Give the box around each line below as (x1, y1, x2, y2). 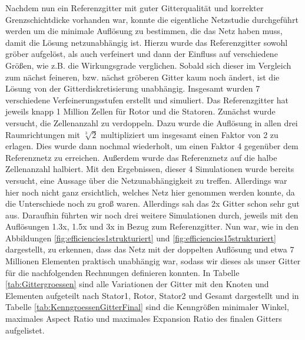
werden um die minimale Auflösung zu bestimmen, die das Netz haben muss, (5, 25, 283, 37)
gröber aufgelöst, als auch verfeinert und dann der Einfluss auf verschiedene (5, 48, 278, 60)
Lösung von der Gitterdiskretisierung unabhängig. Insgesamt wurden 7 (5, 82, 260, 95)
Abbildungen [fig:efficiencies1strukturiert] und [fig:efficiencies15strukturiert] (5, 231, 276, 244)
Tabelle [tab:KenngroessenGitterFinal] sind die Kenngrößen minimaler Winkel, (5, 301, 289, 313)
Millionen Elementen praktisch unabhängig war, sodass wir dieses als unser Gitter (5, 255, 301, 267)
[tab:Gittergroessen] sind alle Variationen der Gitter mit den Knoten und (5, 278, 269, 290)
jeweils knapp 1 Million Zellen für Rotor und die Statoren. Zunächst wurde (5, 105, 276, 117)
